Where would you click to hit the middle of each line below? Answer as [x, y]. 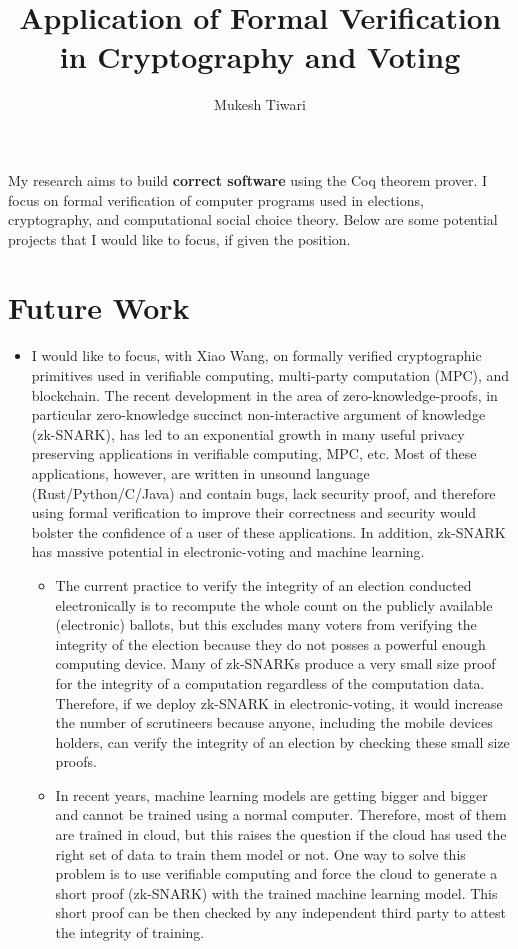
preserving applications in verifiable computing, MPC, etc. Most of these [254, 453]
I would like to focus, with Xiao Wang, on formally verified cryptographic [256, 355]
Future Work [99, 307]
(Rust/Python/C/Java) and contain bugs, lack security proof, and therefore [263, 492]
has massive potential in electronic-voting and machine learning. [228, 551]
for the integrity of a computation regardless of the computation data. [270, 682]
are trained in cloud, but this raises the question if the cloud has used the [281, 834]
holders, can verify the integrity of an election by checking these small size [282, 741]
